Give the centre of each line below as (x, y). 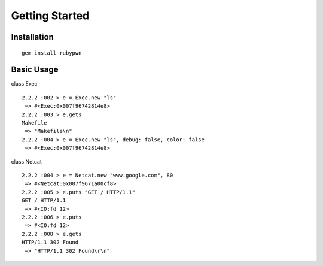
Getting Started (50, 16)
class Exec (24, 84)
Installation (32, 37)
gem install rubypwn (52, 53)
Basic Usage (35, 70)
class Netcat (26, 161)
